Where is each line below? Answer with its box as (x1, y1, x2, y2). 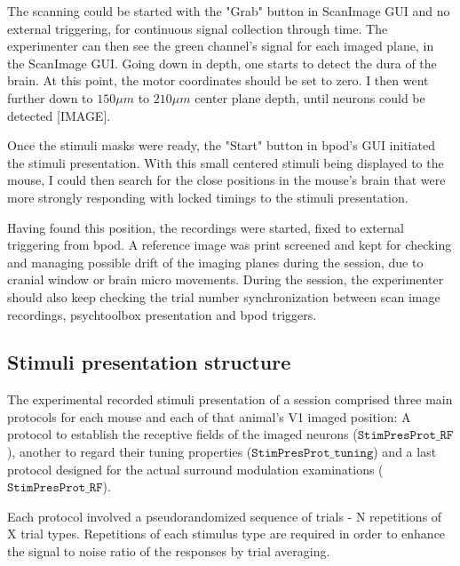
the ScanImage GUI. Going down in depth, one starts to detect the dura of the (7, 53, 437, 72)
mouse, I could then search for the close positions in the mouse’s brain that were (7, 171, 446, 189)
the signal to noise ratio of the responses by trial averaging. (7, 542, 330, 561)
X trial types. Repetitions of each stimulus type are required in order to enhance (7, 524, 446, 543)
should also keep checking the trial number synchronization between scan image (7, 287, 440, 306)
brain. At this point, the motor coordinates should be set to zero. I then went (7, 71, 429, 90)
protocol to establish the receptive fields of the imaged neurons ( (7, 425, 358, 443)
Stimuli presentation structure (7, 348, 291, 376)
